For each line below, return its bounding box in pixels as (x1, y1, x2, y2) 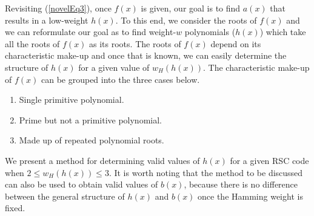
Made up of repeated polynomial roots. (19, 134, 164, 146)
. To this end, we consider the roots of (115, 13, 257, 26)
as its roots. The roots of (89, 37, 181, 50)
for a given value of (78, 61, 150, 73)
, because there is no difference (184, 178, 298, 191)
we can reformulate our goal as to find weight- (5, 25, 176, 38)
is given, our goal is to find (141, 2, 241, 14)
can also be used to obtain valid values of (5, 178, 158, 191)
